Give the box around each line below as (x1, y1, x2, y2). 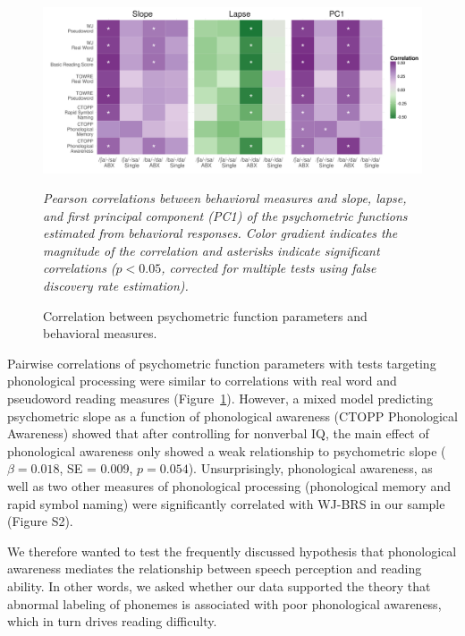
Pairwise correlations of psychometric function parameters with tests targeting (7, 353, 436, 372)
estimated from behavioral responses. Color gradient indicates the (43, 224, 398, 242)
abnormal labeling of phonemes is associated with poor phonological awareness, (7, 594, 442, 613)
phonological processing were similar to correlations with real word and (7, 371, 397, 390)
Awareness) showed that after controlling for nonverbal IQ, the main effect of (7, 424, 429, 443)
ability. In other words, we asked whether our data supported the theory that (7, 576, 431, 595)
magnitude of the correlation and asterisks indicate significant (43, 241, 380, 259)
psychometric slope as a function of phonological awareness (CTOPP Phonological (7, 406, 458, 425)
